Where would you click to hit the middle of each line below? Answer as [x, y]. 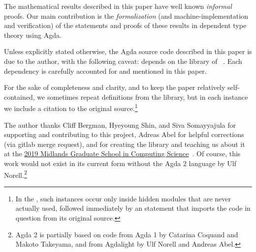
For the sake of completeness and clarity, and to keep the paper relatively [115, 87]
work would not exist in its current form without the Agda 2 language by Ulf [120, 163]
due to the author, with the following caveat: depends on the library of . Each [123, 61]
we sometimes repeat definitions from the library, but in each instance [143, 97]
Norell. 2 [16, 174]
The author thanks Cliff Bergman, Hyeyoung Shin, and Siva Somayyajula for [120, 125]
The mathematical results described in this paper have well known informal [118, 6]
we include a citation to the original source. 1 [71, 107]
